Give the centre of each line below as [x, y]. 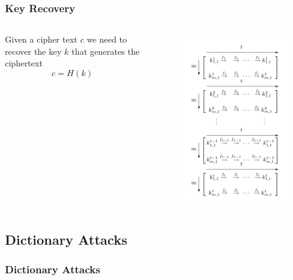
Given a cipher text [41, 39]
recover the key [33, 51]
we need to [107, 39]
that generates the [106, 51]
